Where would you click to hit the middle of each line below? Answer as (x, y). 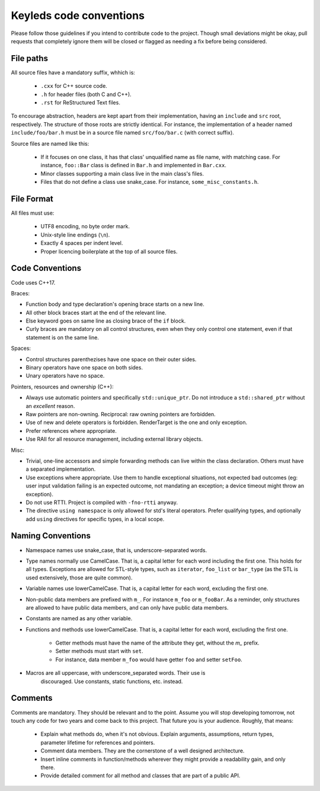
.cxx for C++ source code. (74, 86)
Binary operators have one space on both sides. (84, 368)
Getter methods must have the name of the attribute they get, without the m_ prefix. (158, 643)
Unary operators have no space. (65, 376)
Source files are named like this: (50, 143)
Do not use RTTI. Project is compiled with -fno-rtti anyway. (102, 502)
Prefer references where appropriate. (71, 430)
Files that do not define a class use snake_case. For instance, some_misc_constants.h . (150, 182)
